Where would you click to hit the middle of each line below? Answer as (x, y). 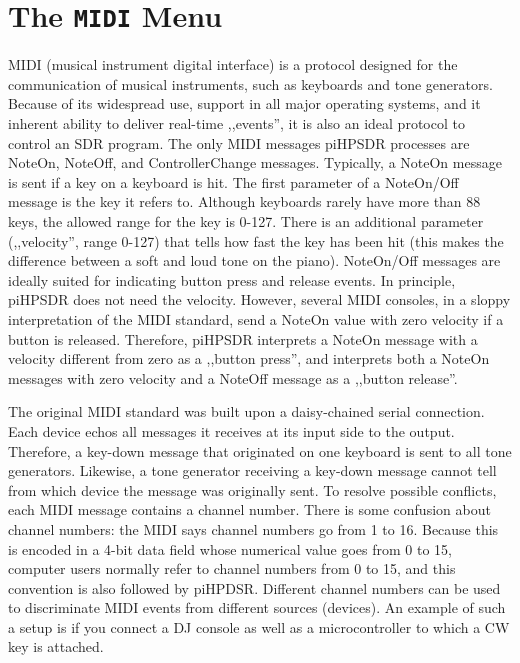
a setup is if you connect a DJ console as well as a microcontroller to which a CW (259, 626)
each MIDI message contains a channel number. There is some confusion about (249, 509)
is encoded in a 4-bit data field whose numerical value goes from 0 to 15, (230, 548)
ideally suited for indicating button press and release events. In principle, (232, 279)
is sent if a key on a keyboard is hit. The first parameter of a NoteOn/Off (233, 181)
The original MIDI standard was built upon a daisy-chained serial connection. (246, 411)
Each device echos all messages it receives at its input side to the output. (231, 430)
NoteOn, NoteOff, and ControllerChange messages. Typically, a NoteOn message (255, 162)
